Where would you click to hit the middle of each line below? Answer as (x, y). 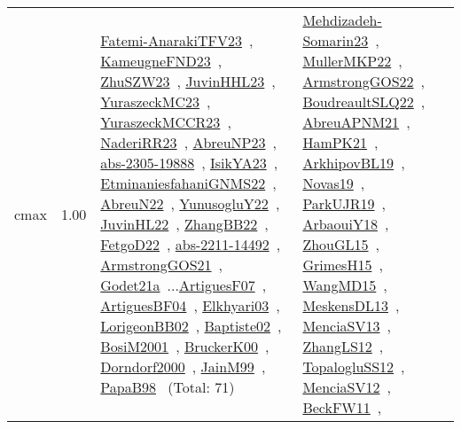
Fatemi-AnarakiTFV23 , (177, 40)
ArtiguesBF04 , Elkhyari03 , (190, 305)
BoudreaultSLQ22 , (364, 101)
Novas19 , (334, 183)
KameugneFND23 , (161, 61)
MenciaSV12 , (347, 387)
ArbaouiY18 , (346, 224)
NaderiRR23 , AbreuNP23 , (188, 142)
